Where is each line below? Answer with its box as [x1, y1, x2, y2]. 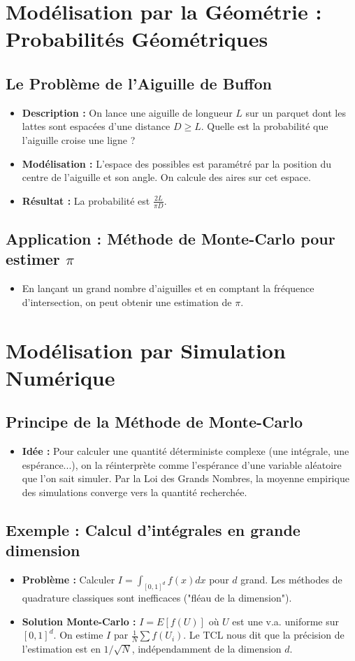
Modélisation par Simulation [6, 335, 286, 364]
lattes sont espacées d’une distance [22, 119, 171, 133]
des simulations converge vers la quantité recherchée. [22, 484, 247, 499]
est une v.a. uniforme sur [232, 613, 339, 628]
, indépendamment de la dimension [131, 641, 282, 655]
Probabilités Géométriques [6, 24, 268, 53]
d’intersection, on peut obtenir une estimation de [22, 294, 232, 309]
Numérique [6, 363, 115, 391]
